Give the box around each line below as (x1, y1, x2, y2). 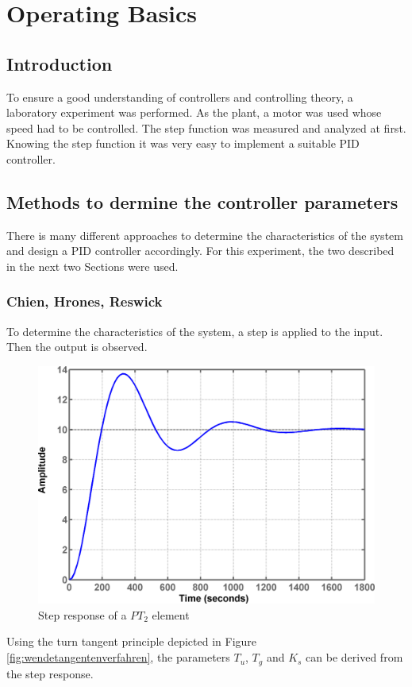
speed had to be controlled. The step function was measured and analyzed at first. (6, 119, 406, 136)
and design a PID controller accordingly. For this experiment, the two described (6, 242, 395, 259)
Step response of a (38, 606, 127, 623)
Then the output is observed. (6, 338, 148, 355)
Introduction (6, 51, 113, 75)
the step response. (6, 665, 94, 681)
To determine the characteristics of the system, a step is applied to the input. (6, 322, 383, 339)
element (152, 606, 190, 623)
